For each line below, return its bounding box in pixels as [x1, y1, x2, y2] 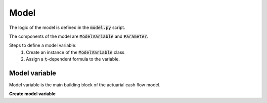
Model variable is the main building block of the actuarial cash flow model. [9, 82, 161, 88]
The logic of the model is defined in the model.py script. [9, 25, 126, 30]
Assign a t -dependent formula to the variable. [26, 56, 120, 62]
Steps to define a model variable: [9, 42, 77, 49]
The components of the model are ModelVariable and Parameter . [9, 33, 148, 39]
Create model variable [9, 91, 56, 97]
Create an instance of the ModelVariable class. [26, 49, 126, 55]
